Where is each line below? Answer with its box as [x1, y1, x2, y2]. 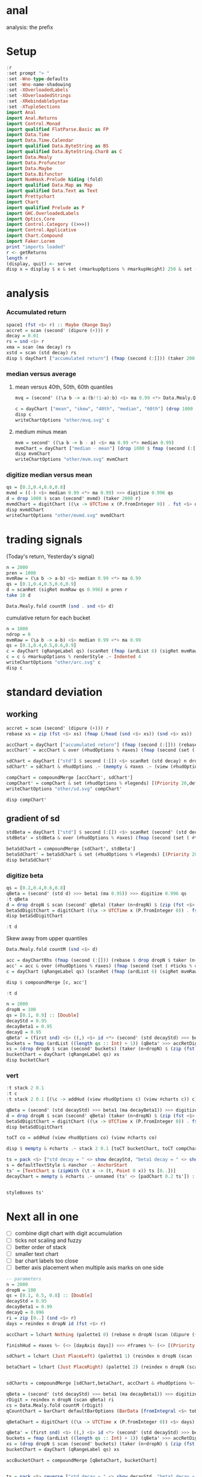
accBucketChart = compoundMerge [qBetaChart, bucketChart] [6, 1457, 158, 1463]
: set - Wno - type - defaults [6, 76, 69, 82]
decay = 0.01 [6, 333, 39, 339]
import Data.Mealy [6, 154, 52, 160]
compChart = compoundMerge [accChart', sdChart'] [6, 775, 133, 781]
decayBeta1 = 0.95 [6, 1023, 52, 1029]
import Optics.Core [6, 216, 55, 222]
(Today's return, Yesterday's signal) [6, 553, 95, 560]
